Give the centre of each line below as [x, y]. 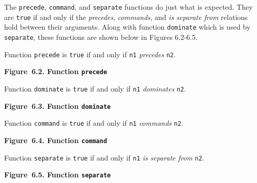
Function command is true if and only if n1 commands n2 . [94, 123]
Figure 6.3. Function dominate [58, 106]
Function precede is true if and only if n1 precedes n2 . [90, 54]
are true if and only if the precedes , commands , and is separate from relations [126, 17]
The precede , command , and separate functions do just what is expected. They [128, 7]
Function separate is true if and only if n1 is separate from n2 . [104, 157]
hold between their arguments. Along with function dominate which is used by [127, 27]
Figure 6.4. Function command [56, 140]
